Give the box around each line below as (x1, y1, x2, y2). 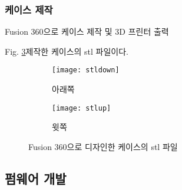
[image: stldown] (52, 66, 120, 75)
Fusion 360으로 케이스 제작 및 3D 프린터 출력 (5, 25, 169, 38)
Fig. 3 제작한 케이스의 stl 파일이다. (5, 45, 129, 57)
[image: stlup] (52, 104, 111, 112)
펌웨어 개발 (5, 169, 67, 187)
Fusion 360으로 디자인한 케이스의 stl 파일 (28, 140, 178, 152)
